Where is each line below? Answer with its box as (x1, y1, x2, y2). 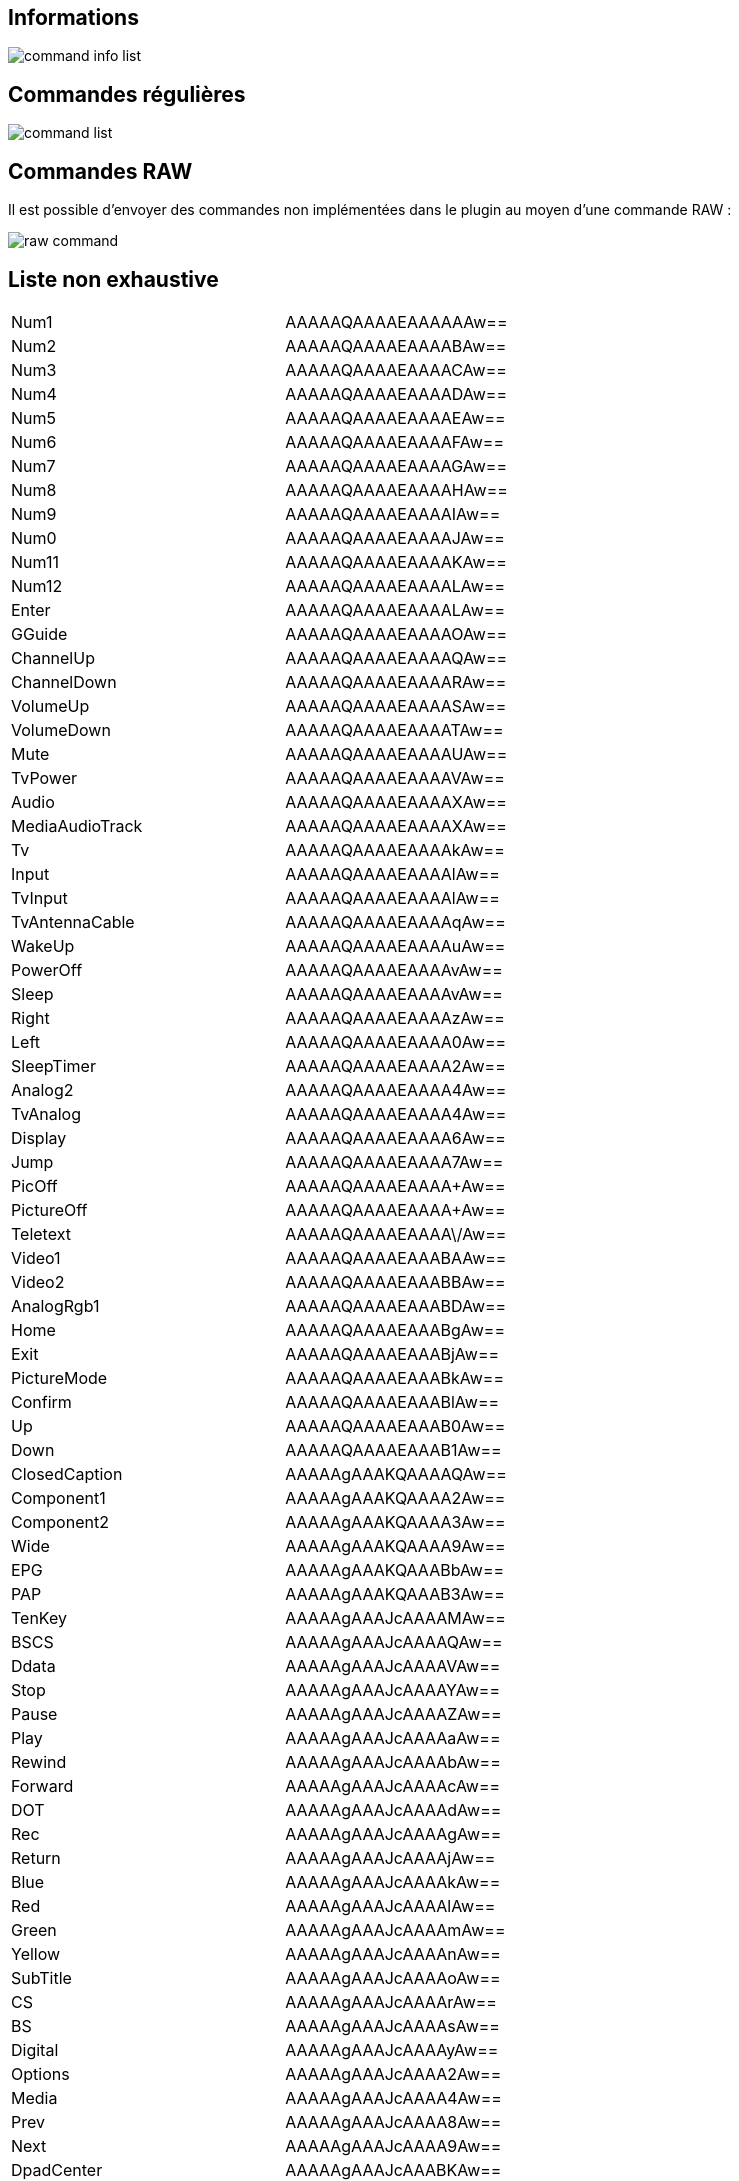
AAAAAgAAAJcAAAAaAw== (285, 1727, 501, 1748)
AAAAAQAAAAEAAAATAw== (285, 719, 504, 740)
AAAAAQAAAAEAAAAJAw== (285, 527, 505, 548)
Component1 (11, 1487, 106, 1508)
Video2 (11, 1271, 65, 1292)
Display (11, 1127, 67, 1148)
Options (11, 2063, 70, 2084)
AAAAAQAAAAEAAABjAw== (285, 1343, 500, 1364)
